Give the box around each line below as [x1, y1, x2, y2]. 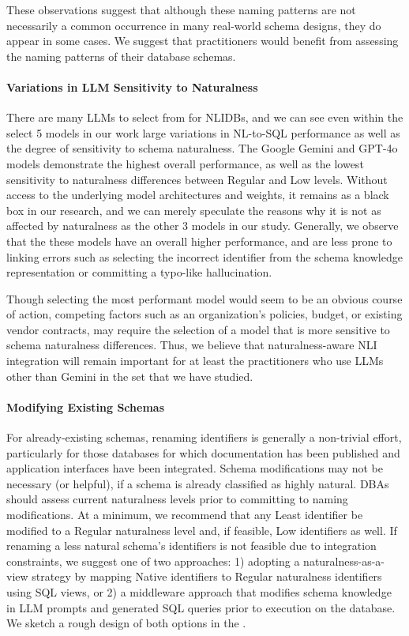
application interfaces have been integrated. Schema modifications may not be [6, 460, 384, 476]
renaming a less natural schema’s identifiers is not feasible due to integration [6, 537, 377, 554]
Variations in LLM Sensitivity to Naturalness [6, 78, 258, 95]
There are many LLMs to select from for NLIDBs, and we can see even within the [6, 109, 403, 126]
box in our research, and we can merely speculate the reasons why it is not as [6, 201, 381, 218]
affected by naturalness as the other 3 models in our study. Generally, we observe [6, 217, 399, 234]
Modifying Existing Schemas [6, 398, 164, 415]
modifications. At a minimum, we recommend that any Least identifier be [6, 506, 363, 523]
